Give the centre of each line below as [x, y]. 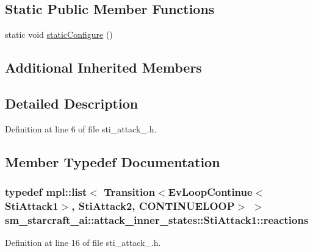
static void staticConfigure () [59, 34]
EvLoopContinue [210, 192]
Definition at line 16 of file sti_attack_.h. [83, 243]
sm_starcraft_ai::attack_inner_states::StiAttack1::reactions [157, 219]
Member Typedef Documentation [113, 161]
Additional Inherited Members [103, 67]
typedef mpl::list [46, 192]
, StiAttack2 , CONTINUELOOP [153, 206]
